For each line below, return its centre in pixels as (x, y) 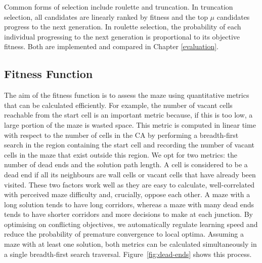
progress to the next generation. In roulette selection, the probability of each (123, 27)
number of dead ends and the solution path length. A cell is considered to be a (126, 164)
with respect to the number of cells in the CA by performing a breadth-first (121, 135)
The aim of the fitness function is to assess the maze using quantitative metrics (127, 95)
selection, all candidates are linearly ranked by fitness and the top (106, 16)
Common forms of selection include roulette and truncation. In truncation (119, 7)
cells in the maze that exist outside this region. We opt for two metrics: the (121, 154)
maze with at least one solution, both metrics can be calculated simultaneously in (130, 244)
